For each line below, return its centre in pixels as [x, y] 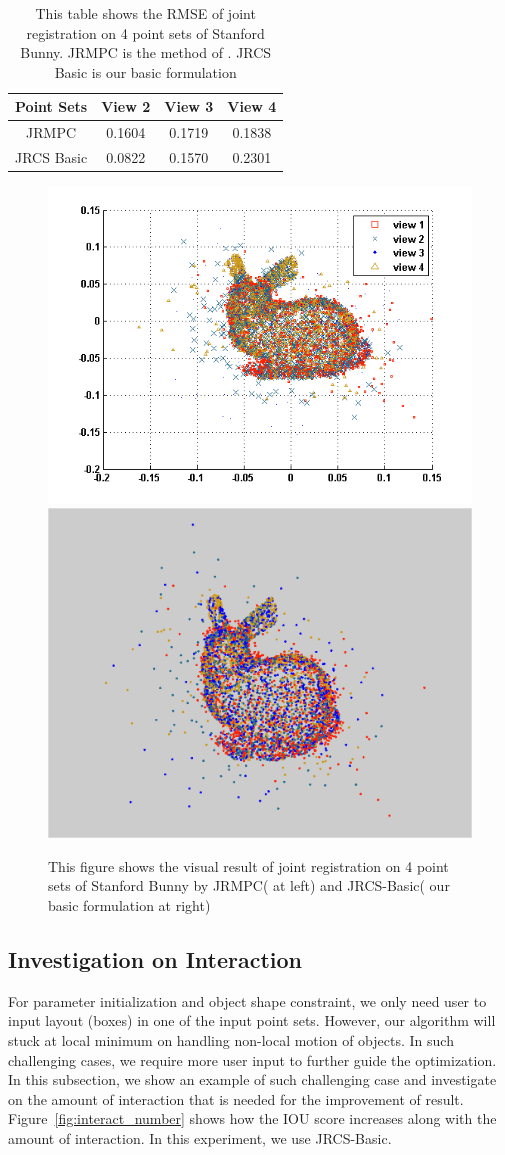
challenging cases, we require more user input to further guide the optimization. [252, 1059]
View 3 [189, 106]
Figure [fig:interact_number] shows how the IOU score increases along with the [252, 1118]
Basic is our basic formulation [145, 71]
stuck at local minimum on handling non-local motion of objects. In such [231, 1039]
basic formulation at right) [129, 904]
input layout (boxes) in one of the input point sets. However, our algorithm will [252, 1020]
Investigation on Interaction [155, 958]
